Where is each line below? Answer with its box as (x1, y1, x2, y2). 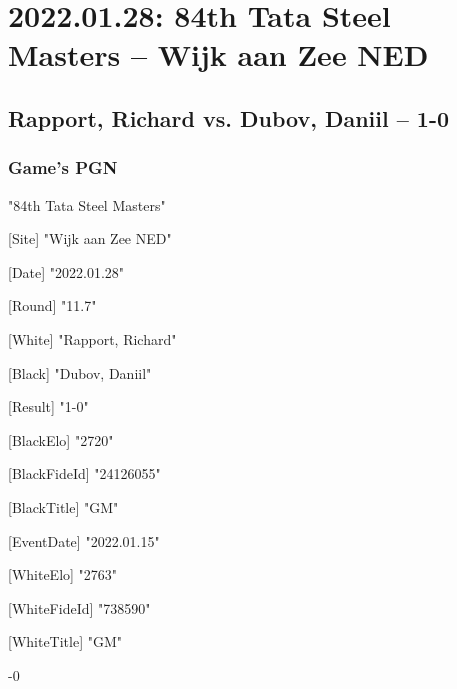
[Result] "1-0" (8, 396, 89, 417)
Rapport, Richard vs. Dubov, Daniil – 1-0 (8, 102, 450, 133)
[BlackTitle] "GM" (8, 496, 119, 517)
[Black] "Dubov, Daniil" (8, 362, 152, 383)
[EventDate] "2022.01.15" (8, 530, 160, 551)
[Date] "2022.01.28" (8, 261, 125, 282)
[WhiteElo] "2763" (8, 564, 118, 585)
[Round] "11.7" (8, 295, 97, 316)
